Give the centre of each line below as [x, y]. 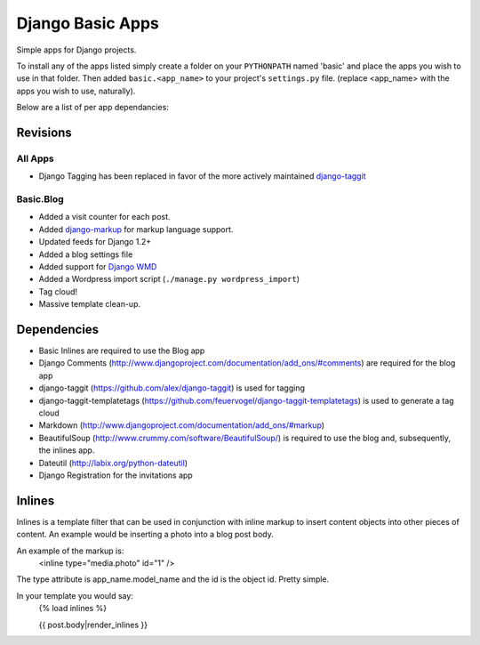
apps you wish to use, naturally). [76, 91]
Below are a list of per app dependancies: [92, 108]
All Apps [35, 158]
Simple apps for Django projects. [76, 50]
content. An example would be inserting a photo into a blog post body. [145, 535]
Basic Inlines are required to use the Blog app [122, 351]
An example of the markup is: [70, 551]
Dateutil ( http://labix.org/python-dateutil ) [113, 463]
